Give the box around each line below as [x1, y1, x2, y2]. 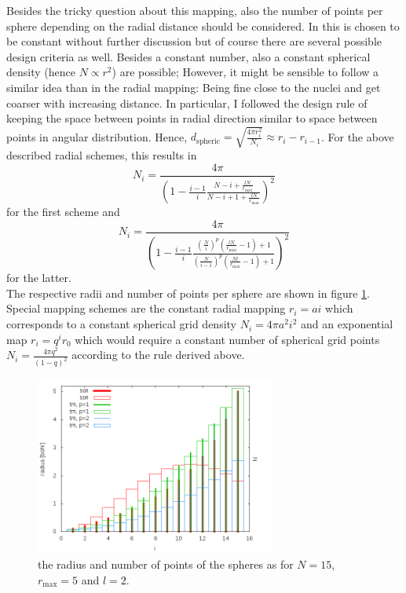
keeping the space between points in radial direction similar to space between [6, 110, 378, 126]
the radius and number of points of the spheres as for [38, 556, 294, 573]
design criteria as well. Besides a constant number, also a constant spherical [6, 48, 371, 64]
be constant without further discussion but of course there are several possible [6, 33, 382, 49]
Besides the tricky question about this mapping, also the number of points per [6, 2, 383, 18]
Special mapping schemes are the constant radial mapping [6, 300, 286, 317]
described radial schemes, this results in [6, 147, 197, 163]
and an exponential [301, 316, 393, 332]
